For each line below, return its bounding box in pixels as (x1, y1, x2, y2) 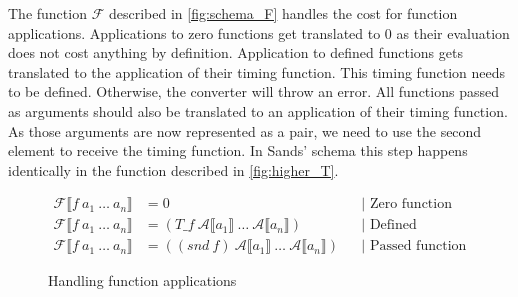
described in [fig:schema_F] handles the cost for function (108, 3, 458, 23)
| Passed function (361, 239, 467, 254)
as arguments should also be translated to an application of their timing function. (8, 100, 508, 121)
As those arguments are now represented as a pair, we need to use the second (8, 120, 482, 141)
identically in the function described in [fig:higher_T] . (8, 159, 339, 180)
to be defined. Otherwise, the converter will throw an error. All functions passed (8, 81, 499, 102)
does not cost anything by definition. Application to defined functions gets (8, 42, 463, 63)
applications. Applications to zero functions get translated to (8, 22, 381, 43)
